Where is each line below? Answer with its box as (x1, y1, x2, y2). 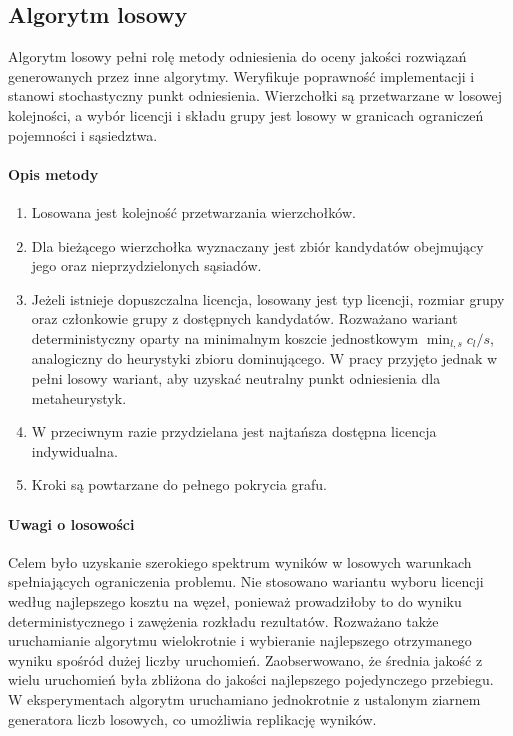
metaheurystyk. (31, 387, 127, 408)
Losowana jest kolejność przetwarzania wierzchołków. (31, 201, 356, 222)
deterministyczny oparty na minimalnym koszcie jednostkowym (31, 327, 419, 348)
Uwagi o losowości (8, 513, 135, 534)
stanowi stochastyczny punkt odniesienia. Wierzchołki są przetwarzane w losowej (8, 85, 503, 106)
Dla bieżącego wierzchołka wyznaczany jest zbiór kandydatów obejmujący (31, 235, 484, 256)
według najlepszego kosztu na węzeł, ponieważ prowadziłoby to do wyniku (8, 590, 462, 611)
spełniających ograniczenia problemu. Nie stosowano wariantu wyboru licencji (8, 571, 484, 592)
